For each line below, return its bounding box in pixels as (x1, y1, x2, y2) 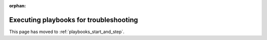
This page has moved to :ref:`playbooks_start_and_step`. (9, 29, 125, 35)
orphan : (9, 3, 26, 8)
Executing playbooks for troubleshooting (9, 15, 138, 24)
